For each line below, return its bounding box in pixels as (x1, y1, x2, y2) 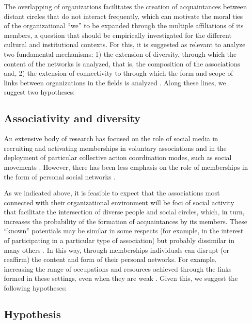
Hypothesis (4, 307, 61, 322)
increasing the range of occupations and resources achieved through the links (4, 263, 232, 274)
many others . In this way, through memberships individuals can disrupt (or (4, 244, 230, 255)
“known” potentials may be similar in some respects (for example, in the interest (4, 226, 244, 236)
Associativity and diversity (4, 111, 141, 126)
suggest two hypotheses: (4, 87, 75, 97)
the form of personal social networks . (4, 171, 116, 181)
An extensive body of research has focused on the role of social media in (4, 133, 218, 144)
